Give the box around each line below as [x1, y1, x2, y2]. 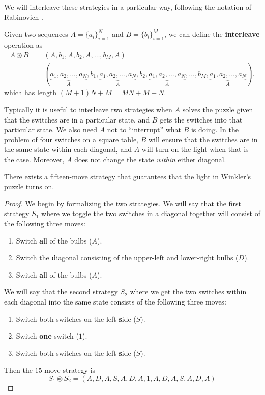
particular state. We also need [4, 124, 98, 135]
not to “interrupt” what [107, 124, 181, 135]
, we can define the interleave [164, 28, 260, 39]
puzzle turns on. [4, 181, 54, 192]
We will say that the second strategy [4, 286, 118, 297]
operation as [4, 39, 43, 50]
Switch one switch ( [16, 330, 79, 341]
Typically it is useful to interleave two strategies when [4, 104, 172, 115]
